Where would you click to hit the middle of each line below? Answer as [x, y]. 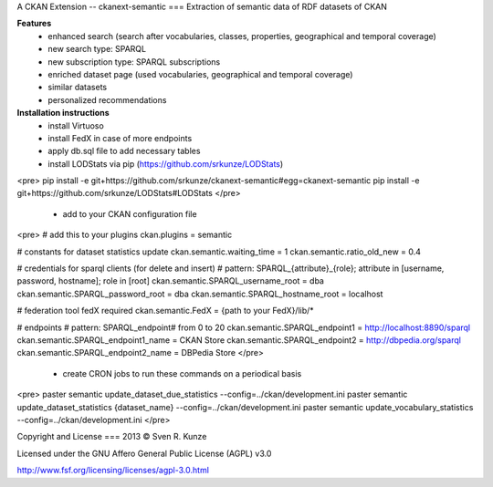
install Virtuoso [76, 125]
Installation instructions [63, 113]
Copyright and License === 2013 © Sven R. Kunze [112, 437]
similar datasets [78, 88]
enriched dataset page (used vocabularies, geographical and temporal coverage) [200, 74]
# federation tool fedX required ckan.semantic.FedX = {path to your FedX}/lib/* [165, 311]
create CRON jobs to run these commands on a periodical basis [182, 373]
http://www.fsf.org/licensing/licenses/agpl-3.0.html [113, 471]
